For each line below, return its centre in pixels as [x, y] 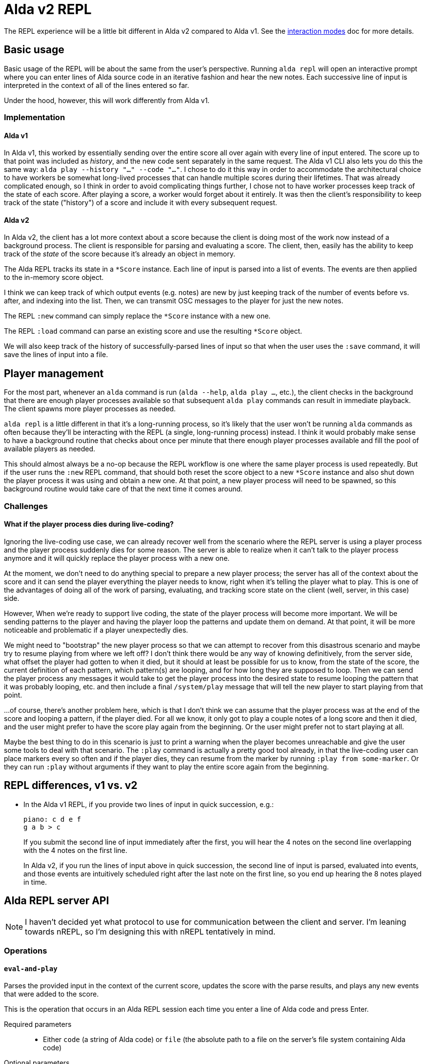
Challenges [26, 506]
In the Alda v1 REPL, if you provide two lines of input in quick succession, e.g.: [149, 804]
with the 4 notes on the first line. [75, 850]
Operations [26, 950]
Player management [54, 373]
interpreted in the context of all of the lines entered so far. [97, 85]
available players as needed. [50, 449]
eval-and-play [31, 968]
